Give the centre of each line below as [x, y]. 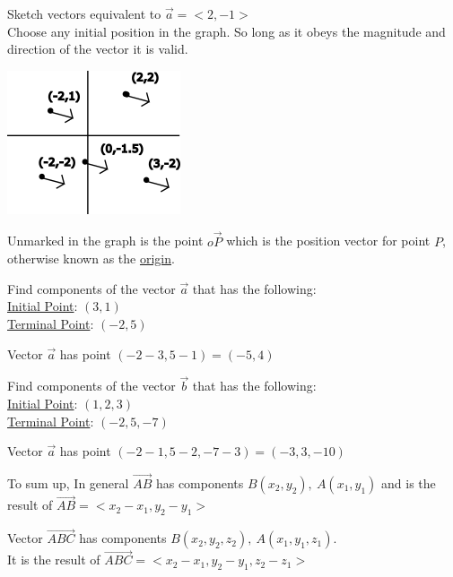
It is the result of [54, 560]
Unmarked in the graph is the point [105, 241]
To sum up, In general [68, 482]
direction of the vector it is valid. [98, 49]
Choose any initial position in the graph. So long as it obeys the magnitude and [226, 31]
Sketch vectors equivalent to [84, 13]
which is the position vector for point [328, 241]
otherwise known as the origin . [91, 258]
